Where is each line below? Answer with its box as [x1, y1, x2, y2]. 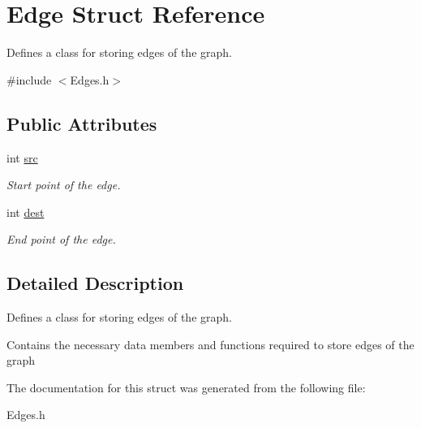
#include [6, 71, 52, 88]
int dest [6, 203, 45, 220]
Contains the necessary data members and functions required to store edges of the [6, 335, 415, 352]
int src [6, 149, 38, 166]
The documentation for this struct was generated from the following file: [6, 378, 366, 396]
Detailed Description [6, 270, 184, 296]
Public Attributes [6, 110, 157, 136]
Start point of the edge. [6, 176, 121, 193]
